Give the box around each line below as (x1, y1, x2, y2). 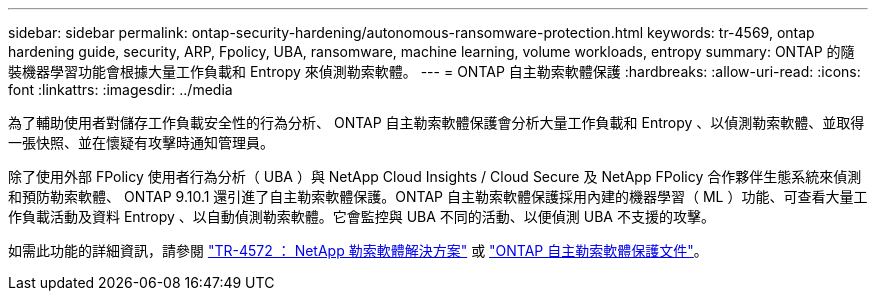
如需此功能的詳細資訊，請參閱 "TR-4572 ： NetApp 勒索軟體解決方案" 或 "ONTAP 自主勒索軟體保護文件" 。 (8, 242, 708, 259)
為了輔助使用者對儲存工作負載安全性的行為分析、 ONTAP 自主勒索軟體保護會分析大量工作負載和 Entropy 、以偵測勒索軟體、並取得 (8, 114, 865, 131)
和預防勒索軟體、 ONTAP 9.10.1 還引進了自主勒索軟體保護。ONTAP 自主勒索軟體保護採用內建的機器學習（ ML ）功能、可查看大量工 (8, 188, 868, 205)
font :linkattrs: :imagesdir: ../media (8, 81, 233, 98)
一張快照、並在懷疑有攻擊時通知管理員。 (8, 134, 274, 151)
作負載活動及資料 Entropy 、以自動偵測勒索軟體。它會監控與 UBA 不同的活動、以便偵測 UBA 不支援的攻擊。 (8, 208, 715, 225)
